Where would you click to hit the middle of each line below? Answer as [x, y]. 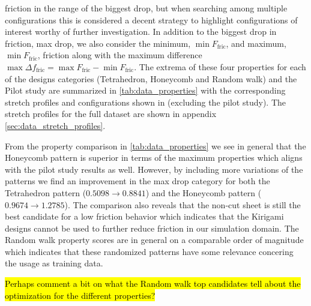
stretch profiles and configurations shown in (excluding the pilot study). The [145, 102]
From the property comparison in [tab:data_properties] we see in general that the [155, 145]
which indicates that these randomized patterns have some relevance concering [149, 251]
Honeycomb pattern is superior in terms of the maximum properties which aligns [154, 157]
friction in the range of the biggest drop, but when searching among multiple [146, 8]
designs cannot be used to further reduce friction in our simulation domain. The [152, 228]
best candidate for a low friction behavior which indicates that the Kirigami [144, 216]
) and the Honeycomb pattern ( [204, 192]
